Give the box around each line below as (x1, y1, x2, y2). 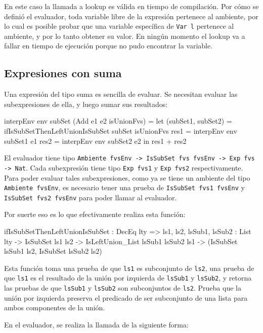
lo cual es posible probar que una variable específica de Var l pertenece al (4, 21, 234, 31)
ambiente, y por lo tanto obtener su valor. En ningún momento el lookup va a (4, 30, 245, 41)
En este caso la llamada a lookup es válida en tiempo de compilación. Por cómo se (4, 1, 259, 11)
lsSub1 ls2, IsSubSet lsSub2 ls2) (4, 246, 102, 256)
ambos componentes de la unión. (4, 302, 105, 313)
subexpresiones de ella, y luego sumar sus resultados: (4, 98, 168, 109)
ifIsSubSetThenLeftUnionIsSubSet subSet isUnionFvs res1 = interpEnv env (4, 126, 237, 136)
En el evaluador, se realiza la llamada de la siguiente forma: (4, 319, 189, 329)
